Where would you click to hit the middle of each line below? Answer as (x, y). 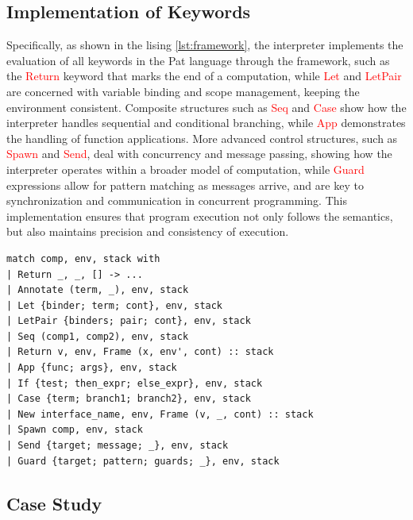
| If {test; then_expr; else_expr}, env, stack (135, 383)
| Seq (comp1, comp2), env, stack (98, 336)
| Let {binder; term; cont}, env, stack (115, 305)
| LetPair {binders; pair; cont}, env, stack (129, 321)
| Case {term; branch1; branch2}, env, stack (129, 399)
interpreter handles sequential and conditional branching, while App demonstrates (206, 123)
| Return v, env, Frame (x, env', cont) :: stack (140, 352)
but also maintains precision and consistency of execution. (148, 231)
